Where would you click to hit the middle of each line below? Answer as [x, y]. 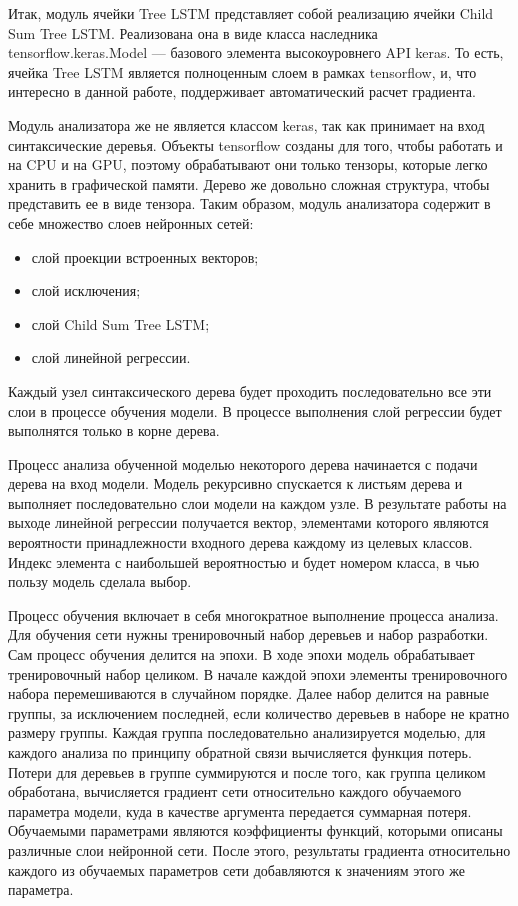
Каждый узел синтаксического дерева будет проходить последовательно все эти [250, 390]
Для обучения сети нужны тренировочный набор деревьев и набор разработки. [248, 634]
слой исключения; [86, 290]
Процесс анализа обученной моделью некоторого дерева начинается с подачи [243, 463]
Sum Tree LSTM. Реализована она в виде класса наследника [193, 32]
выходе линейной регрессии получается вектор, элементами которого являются [248, 522]
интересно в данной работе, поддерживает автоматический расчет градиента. [242, 91]
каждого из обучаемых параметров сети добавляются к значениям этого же [236, 869]
